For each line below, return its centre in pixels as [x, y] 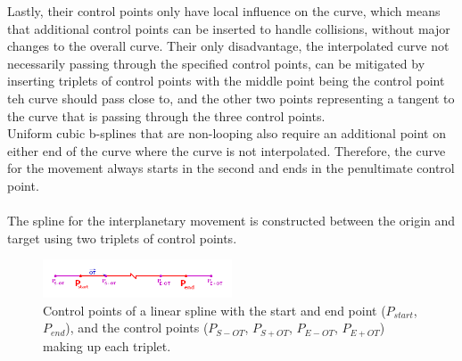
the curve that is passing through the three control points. [166, 115]
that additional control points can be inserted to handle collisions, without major [229, 28]
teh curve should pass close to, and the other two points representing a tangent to [231, 98]
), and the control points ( [137, 328]
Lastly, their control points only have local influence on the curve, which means [224, 11]
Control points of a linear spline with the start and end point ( [214, 310]
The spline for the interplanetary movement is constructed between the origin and [231, 221]
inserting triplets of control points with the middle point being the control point [226, 81]
